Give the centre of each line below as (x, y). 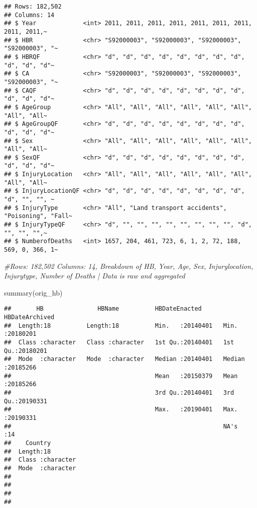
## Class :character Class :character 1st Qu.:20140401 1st (119, 343)
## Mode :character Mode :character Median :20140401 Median (124, 359)
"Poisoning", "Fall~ (38, 216)
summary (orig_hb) (33, 292)
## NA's (121, 426)
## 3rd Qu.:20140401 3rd (119, 393)
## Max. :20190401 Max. (121, 410)
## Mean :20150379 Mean (121, 376)
